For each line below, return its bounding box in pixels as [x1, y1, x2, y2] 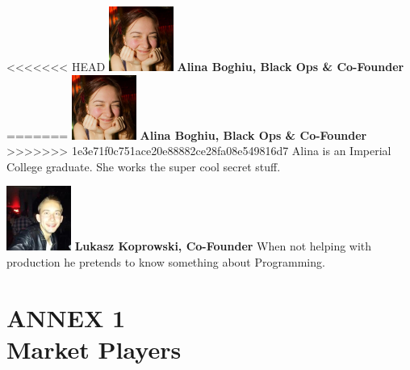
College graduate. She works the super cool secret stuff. [6, 158, 281, 174]
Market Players [6, 332, 182, 365]
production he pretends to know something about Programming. [6, 253, 325, 270]
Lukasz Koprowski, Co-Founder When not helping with [74, 238, 372, 254]
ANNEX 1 [6, 301, 126, 334]
